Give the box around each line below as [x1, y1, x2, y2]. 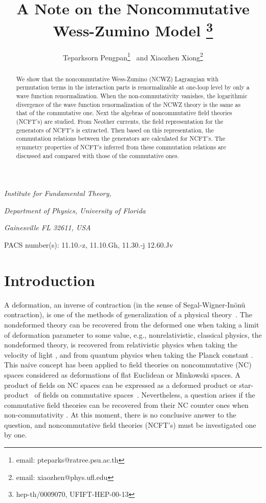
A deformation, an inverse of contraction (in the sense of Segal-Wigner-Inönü [4, 299, 246, 310]
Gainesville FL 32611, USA [4, 222, 91, 233]
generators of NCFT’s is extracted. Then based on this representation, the [16, 125, 214, 134]
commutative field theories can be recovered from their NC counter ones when [4, 399, 249, 410]
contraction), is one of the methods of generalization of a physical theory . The [4, 309, 252, 320]
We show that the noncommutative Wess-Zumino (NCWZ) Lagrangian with [16, 74, 219, 83]
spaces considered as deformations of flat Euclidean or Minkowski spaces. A [4, 369, 241, 380]
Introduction [4, 269, 95, 290]
